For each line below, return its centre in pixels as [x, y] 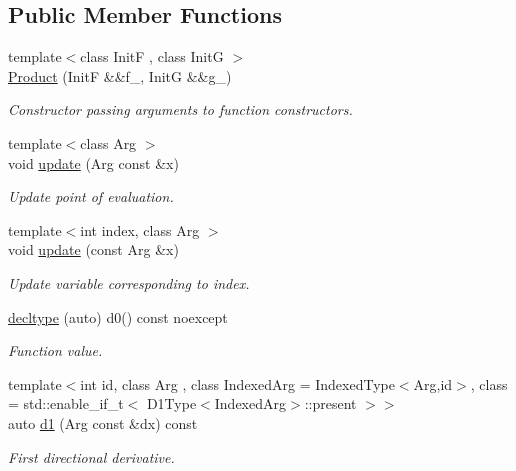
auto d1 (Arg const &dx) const [103, 422]
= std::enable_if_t [66, 403]
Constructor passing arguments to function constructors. [180, 109]
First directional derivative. [91, 456]
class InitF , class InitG [152, 56]
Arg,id [433, 383]
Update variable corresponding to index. [129, 282]
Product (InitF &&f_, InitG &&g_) [120, 75]
